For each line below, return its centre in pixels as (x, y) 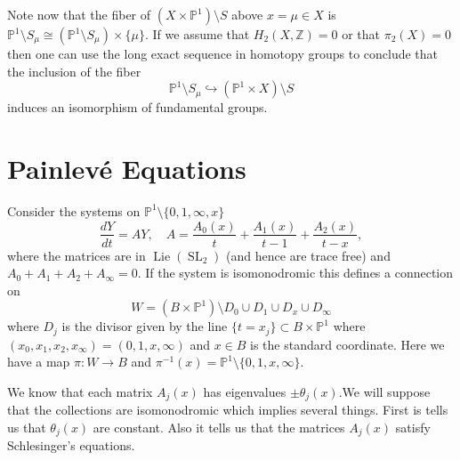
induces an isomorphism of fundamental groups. (137, 107)
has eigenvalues (245, 391)
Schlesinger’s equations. (71, 445)
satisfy (413, 428)
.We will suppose (384, 391)
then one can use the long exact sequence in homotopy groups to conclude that (223, 53)
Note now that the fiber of (79, 14)
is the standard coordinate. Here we (347, 344)
